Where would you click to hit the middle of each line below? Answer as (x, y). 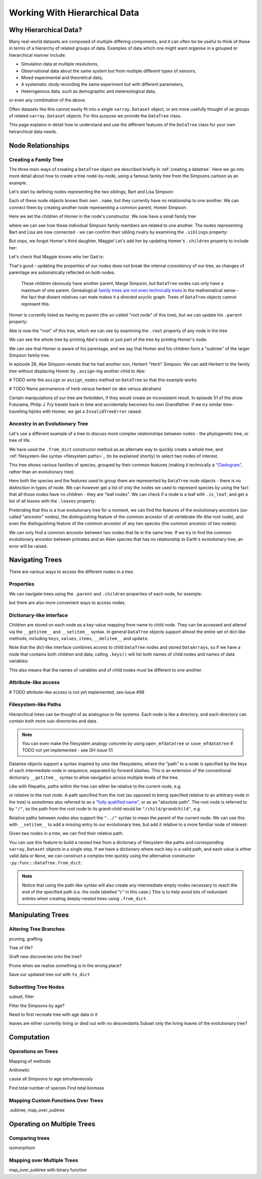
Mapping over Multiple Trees (44, 1160)
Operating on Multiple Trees (52, 1124)
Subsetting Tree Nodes (37, 987)
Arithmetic (19, 1070)
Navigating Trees (35, 560)
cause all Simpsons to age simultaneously (51, 1079)
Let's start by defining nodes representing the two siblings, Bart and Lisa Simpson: (91, 192)
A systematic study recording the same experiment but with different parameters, (102, 84)
